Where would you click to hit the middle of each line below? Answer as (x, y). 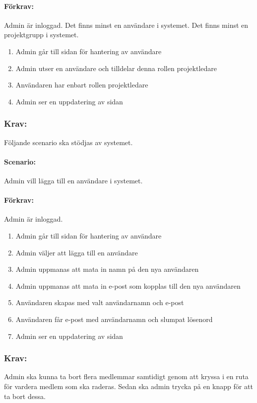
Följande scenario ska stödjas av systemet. (68, 142)
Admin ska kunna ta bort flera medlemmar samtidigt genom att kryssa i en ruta (126, 376)
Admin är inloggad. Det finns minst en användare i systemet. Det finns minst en (126, 25)
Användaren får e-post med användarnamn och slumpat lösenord (114, 319)
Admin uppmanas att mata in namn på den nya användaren (107, 269)
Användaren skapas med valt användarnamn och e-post (100, 302)
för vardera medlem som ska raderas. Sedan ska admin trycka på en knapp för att (128, 386)
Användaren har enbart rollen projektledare (82, 85)
